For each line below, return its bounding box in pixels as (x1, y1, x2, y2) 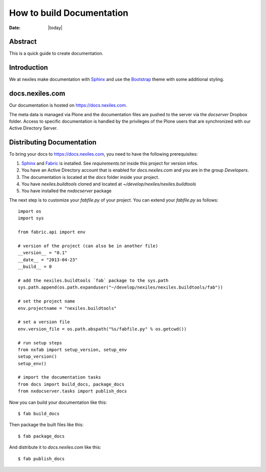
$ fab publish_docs (18, 456, 65, 462)
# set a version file (18, 319, 70, 325)
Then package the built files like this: (9, 422, 84, 428)
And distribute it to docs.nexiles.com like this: (9, 444, 101, 450)
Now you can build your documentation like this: (9, 399, 107, 405)
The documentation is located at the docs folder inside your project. (21, 174, 160, 180)
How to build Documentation (9, 7, 129, 18)
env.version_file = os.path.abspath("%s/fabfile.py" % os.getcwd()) (18, 326, 187, 332)
